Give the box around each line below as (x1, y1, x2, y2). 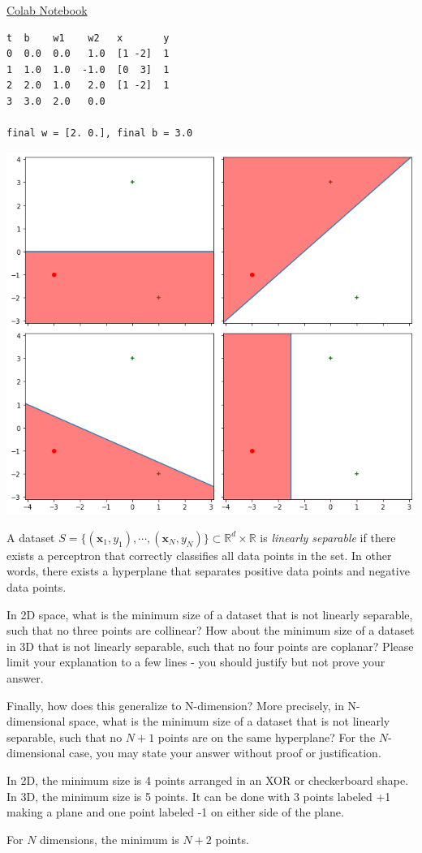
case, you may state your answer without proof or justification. (69, 744, 381, 761)
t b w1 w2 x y (6, 32, 170, 44)
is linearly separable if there (260, 528, 396, 545)
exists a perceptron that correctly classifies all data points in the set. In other (6, 546, 392, 563)
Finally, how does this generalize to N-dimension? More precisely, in (6, 696, 344, 713)
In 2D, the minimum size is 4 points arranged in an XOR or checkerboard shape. (6, 771, 409, 788)
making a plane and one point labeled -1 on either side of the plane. (6, 803, 344, 821)
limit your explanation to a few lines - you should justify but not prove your (6, 653, 385, 670)
